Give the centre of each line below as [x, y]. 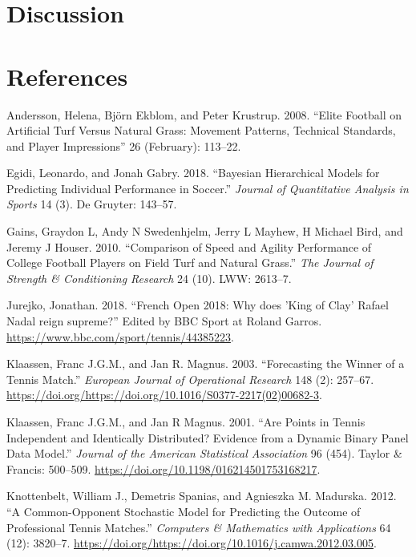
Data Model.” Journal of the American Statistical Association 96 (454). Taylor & [204, 453]
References [67, 76]
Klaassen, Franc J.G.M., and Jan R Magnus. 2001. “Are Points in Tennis [186, 422]
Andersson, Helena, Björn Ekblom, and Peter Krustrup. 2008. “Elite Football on [204, 114]
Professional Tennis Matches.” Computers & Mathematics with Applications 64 [199, 527]
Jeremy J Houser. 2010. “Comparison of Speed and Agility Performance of [189, 246]
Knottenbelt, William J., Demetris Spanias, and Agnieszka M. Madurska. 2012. [202, 496]
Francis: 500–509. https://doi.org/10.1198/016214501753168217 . [164, 468]
